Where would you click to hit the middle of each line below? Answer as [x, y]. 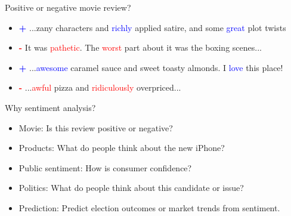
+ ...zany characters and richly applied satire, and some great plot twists [152, 27]
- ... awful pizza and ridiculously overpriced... [100, 87]
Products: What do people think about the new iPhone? [122, 148]
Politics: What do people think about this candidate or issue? [131, 188]
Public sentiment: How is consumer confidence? [105, 167]
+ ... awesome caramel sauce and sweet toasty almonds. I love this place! [151, 67]
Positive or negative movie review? [68, 7]
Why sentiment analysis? [50, 107]
